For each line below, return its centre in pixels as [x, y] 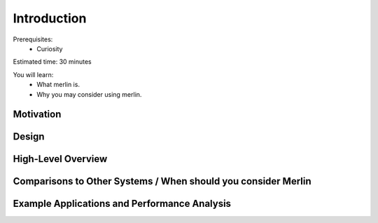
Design [29, 137]
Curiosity [50, 48]
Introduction [50, 18]
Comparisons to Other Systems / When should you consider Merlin [162, 181]
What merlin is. [58, 85]
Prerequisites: [33, 39]
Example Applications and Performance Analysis [122, 204]
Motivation [37, 115]
